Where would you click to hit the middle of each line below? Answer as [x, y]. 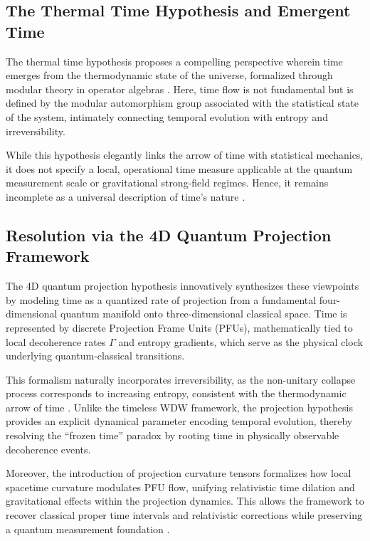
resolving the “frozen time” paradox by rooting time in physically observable [173, 435]
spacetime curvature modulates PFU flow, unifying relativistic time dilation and [180, 487]
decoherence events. [48, 449]
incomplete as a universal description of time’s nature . [126, 196]
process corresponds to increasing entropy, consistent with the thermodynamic [176, 393]
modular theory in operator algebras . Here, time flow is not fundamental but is [180, 89]
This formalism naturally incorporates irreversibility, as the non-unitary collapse [181, 379]
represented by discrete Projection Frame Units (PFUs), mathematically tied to [179, 327]
